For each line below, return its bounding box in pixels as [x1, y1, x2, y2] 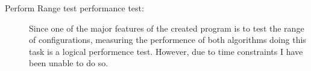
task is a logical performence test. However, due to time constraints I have [29, 45, 303, 57]
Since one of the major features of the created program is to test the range [29, 21, 304, 34]
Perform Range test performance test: [5, 2, 144, 14]
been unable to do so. [29, 57, 108, 69]
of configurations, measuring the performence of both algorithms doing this [29, 33, 306, 46]
